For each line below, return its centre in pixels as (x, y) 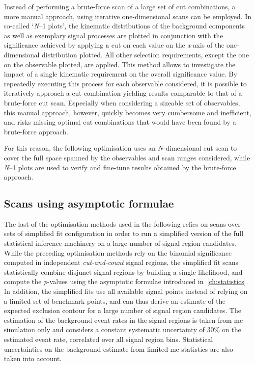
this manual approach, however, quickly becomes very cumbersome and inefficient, (128, 112)
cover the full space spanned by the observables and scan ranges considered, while (127, 157)
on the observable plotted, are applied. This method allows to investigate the (120, 64)
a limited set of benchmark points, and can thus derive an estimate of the (115, 300)
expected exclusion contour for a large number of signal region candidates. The (123, 310)
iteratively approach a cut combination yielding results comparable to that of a (123, 93)
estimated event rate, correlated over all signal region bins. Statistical (109, 339)
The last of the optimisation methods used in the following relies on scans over (122, 223)
